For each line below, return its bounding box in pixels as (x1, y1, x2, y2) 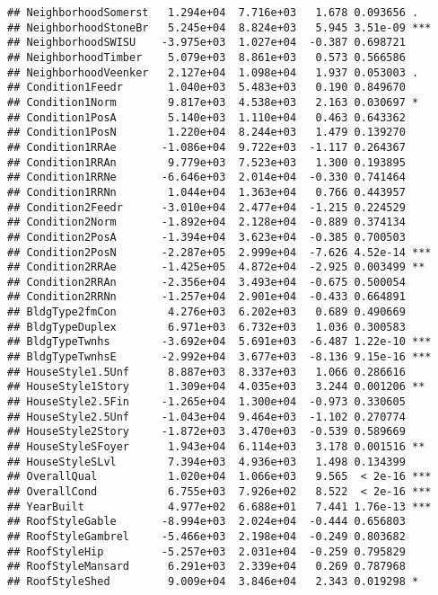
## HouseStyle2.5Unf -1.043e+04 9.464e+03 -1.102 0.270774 (7, 410, 406, 423)
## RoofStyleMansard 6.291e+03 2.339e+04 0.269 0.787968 (7, 560, 406, 573)
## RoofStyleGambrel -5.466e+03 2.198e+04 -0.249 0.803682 (7, 529, 406, 543)
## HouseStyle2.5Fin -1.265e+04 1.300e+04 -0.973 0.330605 (7, 395, 406, 409)
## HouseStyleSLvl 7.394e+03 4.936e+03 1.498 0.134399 (7, 455, 406, 468)
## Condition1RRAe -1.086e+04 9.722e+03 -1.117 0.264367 (7, 140, 406, 154)
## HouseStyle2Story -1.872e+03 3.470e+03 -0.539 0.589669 (7, 425, 406, 439)
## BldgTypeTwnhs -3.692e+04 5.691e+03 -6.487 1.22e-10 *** (7, 335, 432, 349)
